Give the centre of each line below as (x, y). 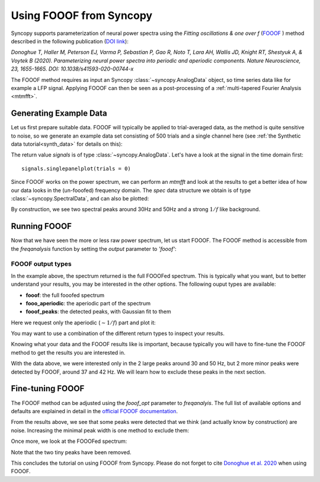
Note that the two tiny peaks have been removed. (71, 452)
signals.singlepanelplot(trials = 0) (76, 168)
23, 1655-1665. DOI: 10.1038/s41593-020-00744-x (72, 69)
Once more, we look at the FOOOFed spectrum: (69, 441)
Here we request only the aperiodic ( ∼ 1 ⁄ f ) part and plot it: (84, 323)
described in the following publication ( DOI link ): (70, 41)
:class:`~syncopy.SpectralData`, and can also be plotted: (80, 198)
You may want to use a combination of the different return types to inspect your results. (118, 333)
